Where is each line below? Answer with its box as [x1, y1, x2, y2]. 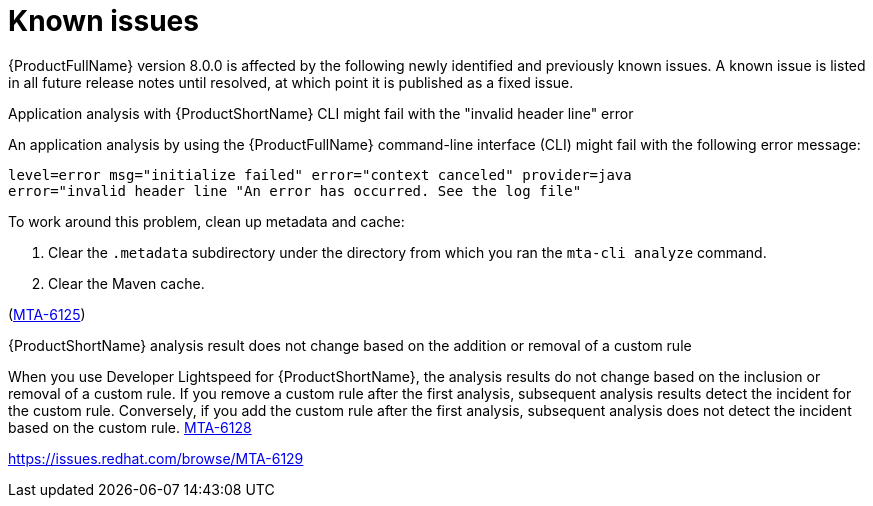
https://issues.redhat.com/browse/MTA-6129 [8, 449, 304, 467]
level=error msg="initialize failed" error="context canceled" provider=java [8, 166, 632, 183]
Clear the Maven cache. [48, 274, 205, 292]
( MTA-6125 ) [8, 305, 86, 323]
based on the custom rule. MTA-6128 [8, 418, 252, 436]
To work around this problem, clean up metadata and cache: [8, 212, 405, 230]
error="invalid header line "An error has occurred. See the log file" [8, 182, 582, 199]
